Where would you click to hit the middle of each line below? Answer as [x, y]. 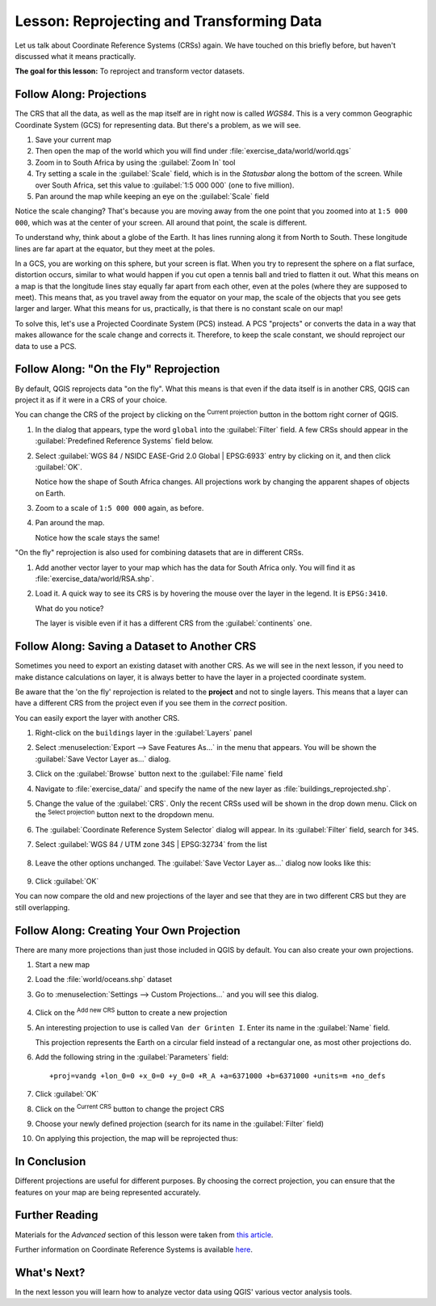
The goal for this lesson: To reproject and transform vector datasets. [130, 71]
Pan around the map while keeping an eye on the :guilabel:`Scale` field [152, 196]
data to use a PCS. [46, 346]
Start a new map [63, 965]
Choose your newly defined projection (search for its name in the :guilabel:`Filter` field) [180, 1123]
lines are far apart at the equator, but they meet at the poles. [115, 249]
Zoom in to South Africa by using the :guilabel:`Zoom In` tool [135, 162]
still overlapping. [42, 907]
